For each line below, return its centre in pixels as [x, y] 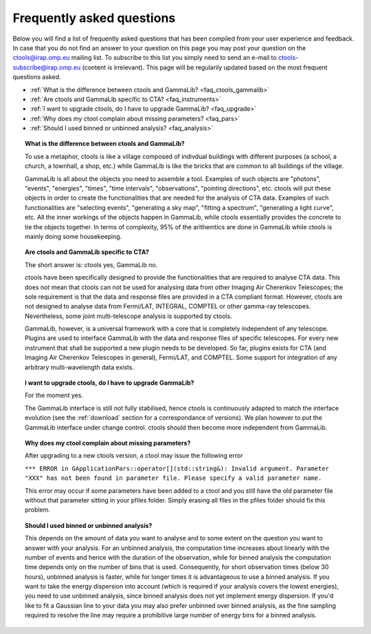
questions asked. [37, 77]
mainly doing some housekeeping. [74, 236]
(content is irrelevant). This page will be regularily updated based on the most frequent [205, 67]
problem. [38, 510]
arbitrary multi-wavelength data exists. [79, 367]
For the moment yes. [54, 395]
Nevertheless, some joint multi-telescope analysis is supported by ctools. [129, 316]
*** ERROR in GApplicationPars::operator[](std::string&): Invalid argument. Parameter [177, 468]
